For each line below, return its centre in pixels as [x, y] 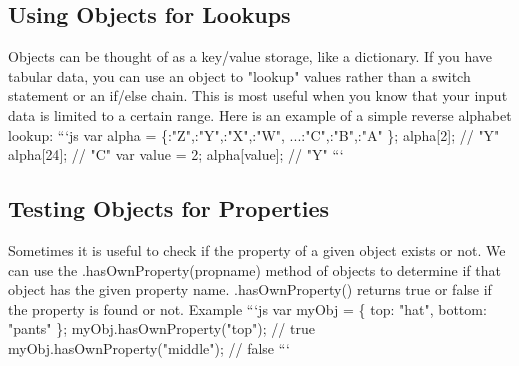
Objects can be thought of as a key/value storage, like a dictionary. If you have [250, 56]
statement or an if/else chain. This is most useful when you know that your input [258, 95]
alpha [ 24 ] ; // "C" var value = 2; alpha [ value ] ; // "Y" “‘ [176, 154]
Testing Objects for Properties [169, 208]
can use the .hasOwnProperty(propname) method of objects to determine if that [254, 269]
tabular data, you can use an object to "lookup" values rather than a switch [239, 75]
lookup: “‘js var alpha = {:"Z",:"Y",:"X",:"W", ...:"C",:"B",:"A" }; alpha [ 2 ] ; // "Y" [254, 134]
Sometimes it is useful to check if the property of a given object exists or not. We [257, 249]
